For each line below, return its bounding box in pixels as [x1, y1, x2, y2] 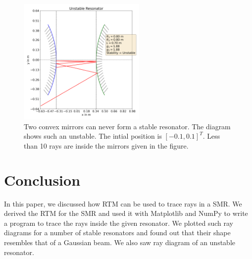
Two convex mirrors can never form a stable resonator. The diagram [24, 121, 231, 131]
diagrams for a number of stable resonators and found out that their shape [4, 227, 231, 238]
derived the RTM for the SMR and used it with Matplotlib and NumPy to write [4, 208, 248, 218]
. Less [202, 131, 220, 141]
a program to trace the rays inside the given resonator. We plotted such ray [4, 217, 233, 228]
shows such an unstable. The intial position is [24, 131, 162, 141]
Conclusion [4, 169, 81, 190]
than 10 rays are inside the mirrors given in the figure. [24, 140, 189, 151]
